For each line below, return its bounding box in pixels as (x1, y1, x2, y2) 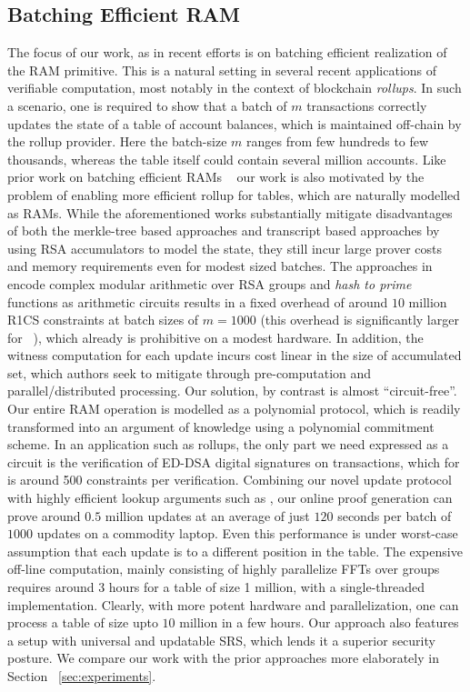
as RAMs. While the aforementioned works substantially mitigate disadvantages (7, 203, 453, 222)
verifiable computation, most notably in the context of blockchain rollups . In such (7, 78, 462, 97)
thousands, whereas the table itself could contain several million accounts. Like (7, 149, 446, 168)
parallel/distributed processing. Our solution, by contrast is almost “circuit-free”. (7, 381, 457, 400)
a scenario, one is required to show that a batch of (7, 95, 287, 115)
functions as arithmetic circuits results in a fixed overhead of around (7, 292, 388, 311)
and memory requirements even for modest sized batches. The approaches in (7, 256, 433, 276)
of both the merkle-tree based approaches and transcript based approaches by (7, 221, 440, 240)
